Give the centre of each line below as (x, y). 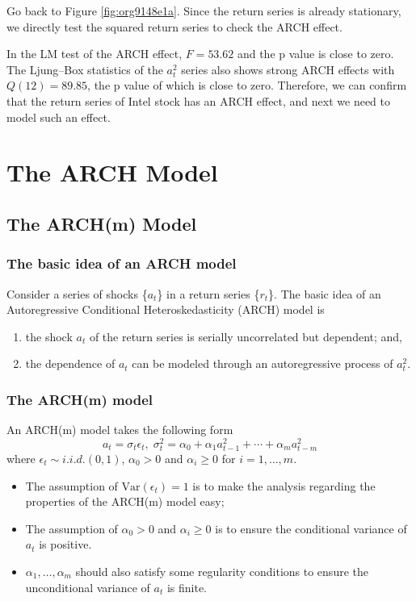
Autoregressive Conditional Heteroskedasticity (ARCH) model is (166, 309)
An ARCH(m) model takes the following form (120, 430)
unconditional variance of (88, 587)
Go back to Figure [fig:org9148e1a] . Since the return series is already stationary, (204, 10)
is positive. (65, 544)
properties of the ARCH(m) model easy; (125, 501)
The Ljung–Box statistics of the (85, 69)
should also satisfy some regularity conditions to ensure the (222, 571)
